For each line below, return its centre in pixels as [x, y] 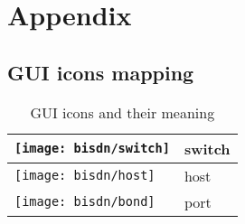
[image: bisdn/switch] [92, 149]
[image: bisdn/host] [85, 176]
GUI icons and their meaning [122, 112]
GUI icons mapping [101, 72]
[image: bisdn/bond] [85, 202]
